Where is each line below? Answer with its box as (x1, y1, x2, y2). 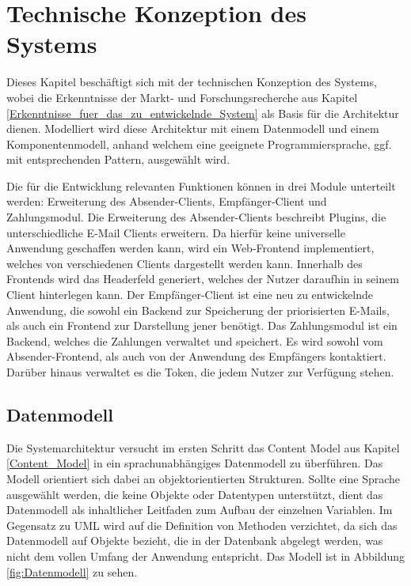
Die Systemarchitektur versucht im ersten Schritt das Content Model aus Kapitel (6, 439, 400, 456)
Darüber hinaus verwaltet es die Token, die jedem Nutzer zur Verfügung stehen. (6, 364, 394, 380)
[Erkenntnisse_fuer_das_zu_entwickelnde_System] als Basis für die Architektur (6, 104, 399, 121)
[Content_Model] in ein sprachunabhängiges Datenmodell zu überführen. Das (6, 455, 383, 471)
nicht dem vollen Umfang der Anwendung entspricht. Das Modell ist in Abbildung (6, 547, 405, 564)
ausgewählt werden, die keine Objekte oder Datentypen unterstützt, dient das (6, 486, 383, 502)
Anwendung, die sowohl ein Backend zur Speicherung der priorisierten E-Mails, (6, 301, 390, 318)
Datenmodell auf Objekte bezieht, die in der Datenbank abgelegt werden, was (6, 532, 383, 549)
